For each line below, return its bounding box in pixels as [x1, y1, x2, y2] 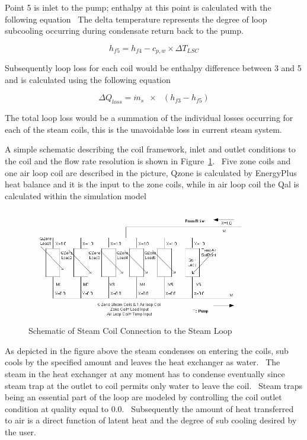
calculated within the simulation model [5, 189, 146, 202]
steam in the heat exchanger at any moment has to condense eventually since [5, 368, 285, 380]
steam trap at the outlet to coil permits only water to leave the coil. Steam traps [5, 379, 302, 391]
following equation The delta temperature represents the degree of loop [5, 12, 267, 25]
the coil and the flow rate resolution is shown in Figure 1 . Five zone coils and [5, 155, 291, 167]
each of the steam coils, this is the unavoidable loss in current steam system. [5, 123, 282, 135]
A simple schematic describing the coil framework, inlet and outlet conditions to [5, 143, 296, 155]
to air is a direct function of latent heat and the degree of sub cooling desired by [5, 414, 297, 426]
